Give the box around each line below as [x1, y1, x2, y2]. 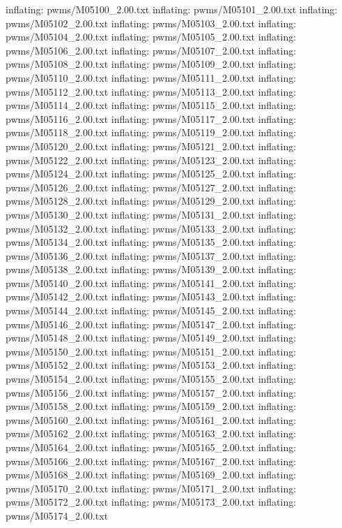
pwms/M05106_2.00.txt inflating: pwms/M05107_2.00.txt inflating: [6, 43, 297, 57]
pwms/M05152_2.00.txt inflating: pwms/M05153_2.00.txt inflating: [6, 358, 297, 372]
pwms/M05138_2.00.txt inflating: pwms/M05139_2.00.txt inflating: [6, 262, 297, 277]
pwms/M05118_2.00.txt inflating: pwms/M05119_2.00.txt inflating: [6, 125, 297, 140]
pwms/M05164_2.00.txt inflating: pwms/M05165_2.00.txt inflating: [6, 440, 297, 454]
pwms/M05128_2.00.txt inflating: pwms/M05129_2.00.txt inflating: [6, 193, 297, 208]
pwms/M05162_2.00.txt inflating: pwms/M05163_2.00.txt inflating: [6, 426, 297, 441]
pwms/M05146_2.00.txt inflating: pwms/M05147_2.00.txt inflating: [6, 316, 297, 331]
